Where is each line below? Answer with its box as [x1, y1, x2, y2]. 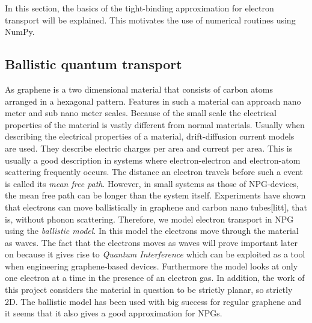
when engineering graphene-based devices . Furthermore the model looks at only [5, 259, 298, 272]
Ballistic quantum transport [5, 55, 182, 73]
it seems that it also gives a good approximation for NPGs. [5, 307, 222, 319]
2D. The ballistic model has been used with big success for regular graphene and [5, 295, 302, 307]
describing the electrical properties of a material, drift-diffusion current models [5, 130, 295, 143]
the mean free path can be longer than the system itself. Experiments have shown [5, 189, 306, 201]
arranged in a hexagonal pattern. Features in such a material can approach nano [5, 94, 301, 107]
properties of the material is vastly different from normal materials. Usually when [5, 118, 305, 131]
